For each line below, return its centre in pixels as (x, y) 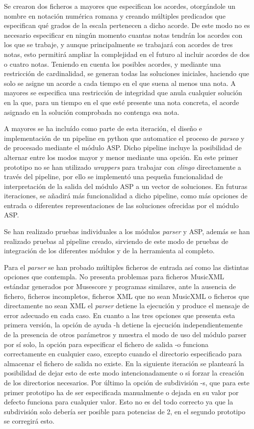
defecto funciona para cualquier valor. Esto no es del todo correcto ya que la (119, 402)
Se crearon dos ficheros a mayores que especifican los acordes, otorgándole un (120, 6)
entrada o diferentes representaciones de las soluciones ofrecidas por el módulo (121, 205)
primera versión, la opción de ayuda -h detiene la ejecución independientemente (123, 325)
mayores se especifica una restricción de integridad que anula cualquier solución (123, 93)
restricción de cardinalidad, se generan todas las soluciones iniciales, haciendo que (127, 73)
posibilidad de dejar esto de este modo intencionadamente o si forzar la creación (124, 373)
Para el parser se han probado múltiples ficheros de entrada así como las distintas (127, 267)
